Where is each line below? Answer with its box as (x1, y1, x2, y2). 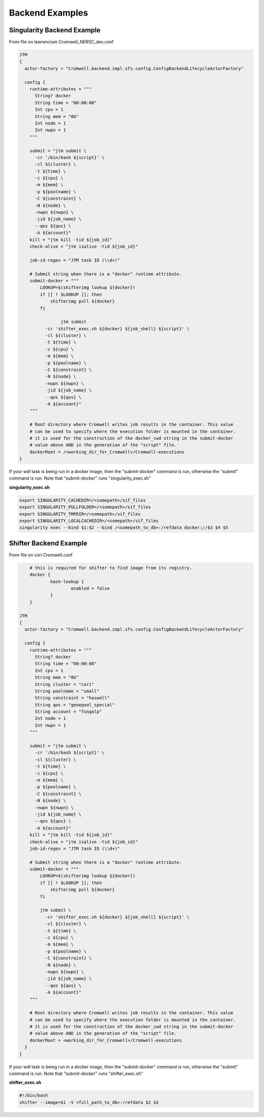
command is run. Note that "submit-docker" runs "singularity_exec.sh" (9, 475, 151, 481)
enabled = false (71, 586, 110, 592)
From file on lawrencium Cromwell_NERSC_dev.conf (9, 39, 114, 45)
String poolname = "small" (35, 688, 100, 694)
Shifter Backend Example (9, 539, 88, 547)
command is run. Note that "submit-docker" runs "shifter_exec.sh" (9, 1071, 143, 1076)
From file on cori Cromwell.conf (9, 552, 73, 558)
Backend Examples (9, 7, 88, 18)
